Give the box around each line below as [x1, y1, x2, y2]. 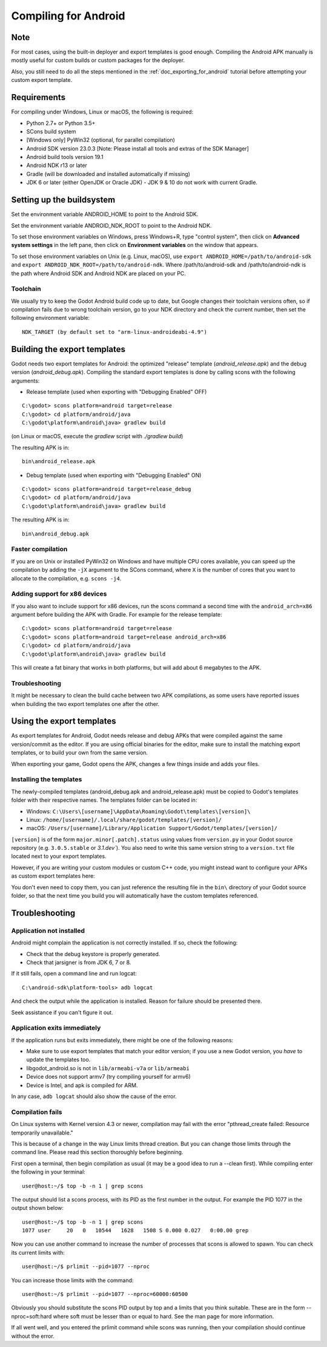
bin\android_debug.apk [22, 530, 90, 537]
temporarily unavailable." [11, 1129, 74, 1136]
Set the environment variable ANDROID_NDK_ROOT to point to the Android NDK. [11, 222, 212, 229]
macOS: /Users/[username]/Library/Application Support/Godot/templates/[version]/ [26, 824, 278, 832]
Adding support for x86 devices [11, 589, 107, 598]
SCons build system [26, 127, 76, 135]
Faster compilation [11, 545, 68, 554]
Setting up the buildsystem [11, 195, 116, 205]
